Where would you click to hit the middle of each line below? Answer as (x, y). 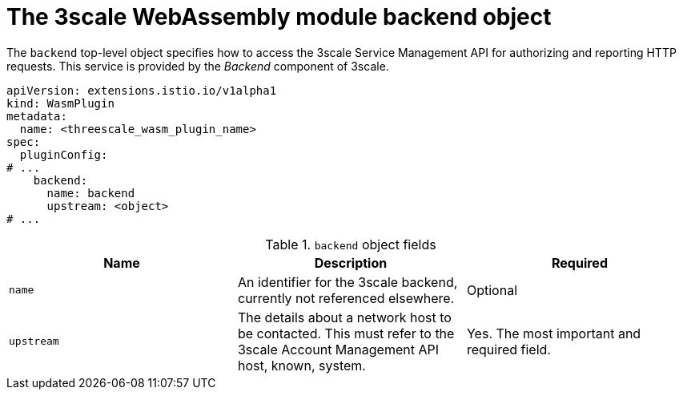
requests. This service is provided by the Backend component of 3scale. (198, 66)
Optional (492, 290)
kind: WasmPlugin (60, 103)
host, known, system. (301, 365)
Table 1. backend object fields (351, 244)
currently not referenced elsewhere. (346, 298)
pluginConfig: (64, 154)
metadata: (37, 116)
